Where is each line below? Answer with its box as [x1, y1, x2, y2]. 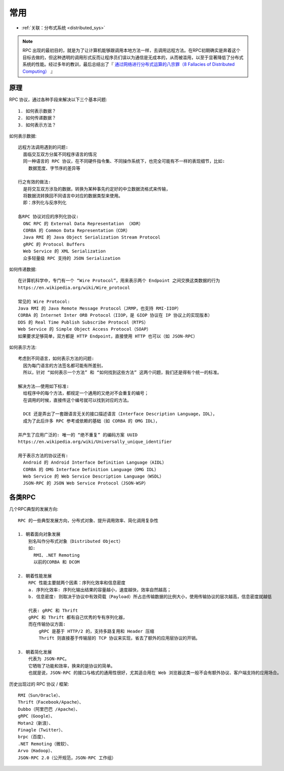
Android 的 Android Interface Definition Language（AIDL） [23, 460, 167, 465]
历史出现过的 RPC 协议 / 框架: [9, 681, 69, 687]
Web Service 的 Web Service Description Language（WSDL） [23, 473, 164, 479]
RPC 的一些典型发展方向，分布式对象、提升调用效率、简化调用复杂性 [18, 518, 158, 523]
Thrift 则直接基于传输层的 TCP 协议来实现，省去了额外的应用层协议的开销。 [39, 635, 200, 641]
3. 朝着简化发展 [18, 649, 52, 655]
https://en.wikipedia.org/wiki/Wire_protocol [18, 285, 131, 290]
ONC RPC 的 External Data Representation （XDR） [23, 221, 143, 226]
